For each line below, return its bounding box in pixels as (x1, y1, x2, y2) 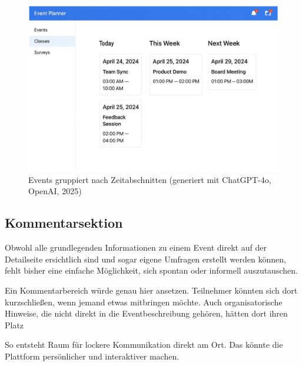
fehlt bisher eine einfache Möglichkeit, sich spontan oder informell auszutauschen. (5, 264, 298, 277)
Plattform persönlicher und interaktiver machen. (5, 350, 180, 362)
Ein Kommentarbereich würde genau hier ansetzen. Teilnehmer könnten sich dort (5, 284, 298, 296)
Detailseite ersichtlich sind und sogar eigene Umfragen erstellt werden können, (5, 252, 286, 265)
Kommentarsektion (5, 214, 123, 232)
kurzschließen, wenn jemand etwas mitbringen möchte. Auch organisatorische (5, 295, 283, 308)
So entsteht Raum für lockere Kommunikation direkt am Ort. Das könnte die (5, 338, 283, 351)
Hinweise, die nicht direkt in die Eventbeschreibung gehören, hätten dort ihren (5, 307, 288, 320)
